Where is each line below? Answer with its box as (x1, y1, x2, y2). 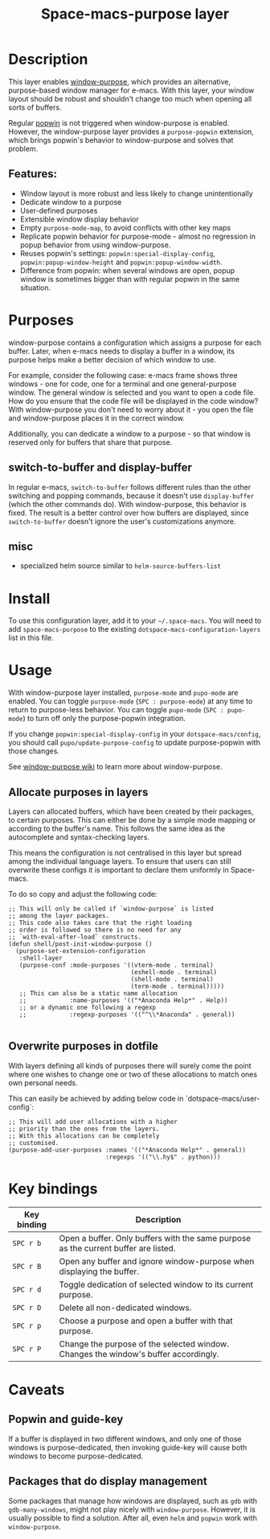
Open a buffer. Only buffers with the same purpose (59, 1232, 252, 1243)
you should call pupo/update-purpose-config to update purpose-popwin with (8, 738, 261, 748)
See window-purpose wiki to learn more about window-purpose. (8, 762, 223, 772)
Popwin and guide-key (8, 1412, 124, 1426)
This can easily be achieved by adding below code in (8, 1093, 184, 1103)
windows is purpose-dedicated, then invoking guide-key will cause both (8, 1442, 247, 1452)
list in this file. (8, 633, 55, 643)
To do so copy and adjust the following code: (8, 890, 157, 898)
